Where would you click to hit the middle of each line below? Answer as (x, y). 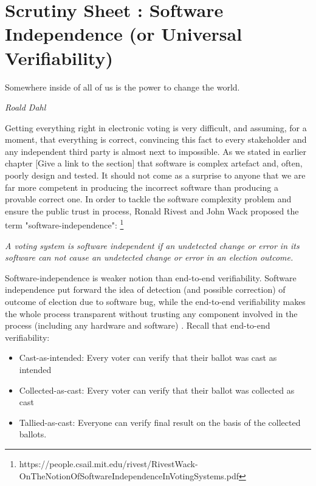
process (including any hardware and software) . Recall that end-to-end (138, 325)
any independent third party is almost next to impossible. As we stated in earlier (156, 151)
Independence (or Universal (124, 34)
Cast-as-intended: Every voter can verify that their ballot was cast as (148, 358)
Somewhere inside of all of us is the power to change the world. (122, 87)
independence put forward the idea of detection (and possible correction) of (145, 289)
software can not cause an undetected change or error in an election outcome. (149, 257)
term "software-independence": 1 (64, 224)
